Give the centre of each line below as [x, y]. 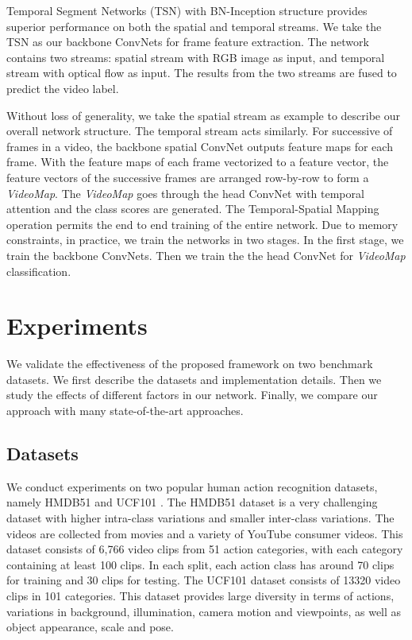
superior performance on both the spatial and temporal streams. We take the [194, 26]
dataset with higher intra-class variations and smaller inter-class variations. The [200, 517]
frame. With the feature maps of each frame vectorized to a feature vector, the [198, 162]
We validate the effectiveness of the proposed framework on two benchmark [190, 364]
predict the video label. [63, 88]
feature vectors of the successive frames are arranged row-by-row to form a [188, 177]
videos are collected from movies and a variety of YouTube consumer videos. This [205, 533]
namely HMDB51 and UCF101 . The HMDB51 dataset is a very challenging [192, 502]
